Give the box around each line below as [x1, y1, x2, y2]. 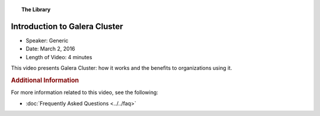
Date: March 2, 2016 [25, 45, 75, 53]
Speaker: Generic [25, 37, 69, 44]
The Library [21, 6, 51, 13]
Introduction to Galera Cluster [11, 21, 124, 31]
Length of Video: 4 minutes [25, 53, 92, 60]
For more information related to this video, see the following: [11, 89, 158, 96]
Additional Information [11, 76, 79, 84]
